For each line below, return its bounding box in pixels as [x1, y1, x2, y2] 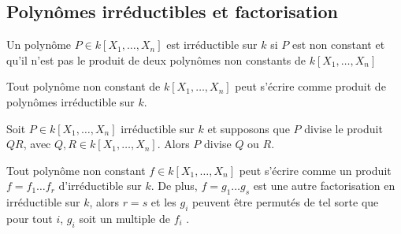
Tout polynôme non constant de [6, 78, 161, 95]
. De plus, [150, 177, 198, 194]
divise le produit [304, 120, 383, 136]
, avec [23, 136, 51, 152]
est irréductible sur [166, 36, 258, 53]
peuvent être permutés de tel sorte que [192, 194, 379, 210]
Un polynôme [6, 36, 72, 53]
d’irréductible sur [58, 177, 142, 194]
